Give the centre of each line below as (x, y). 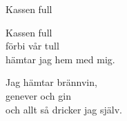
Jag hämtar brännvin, (51, 82)
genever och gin (38, 95)
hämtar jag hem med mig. (60, 59)
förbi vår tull (32, 46)
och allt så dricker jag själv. (64, 109)
